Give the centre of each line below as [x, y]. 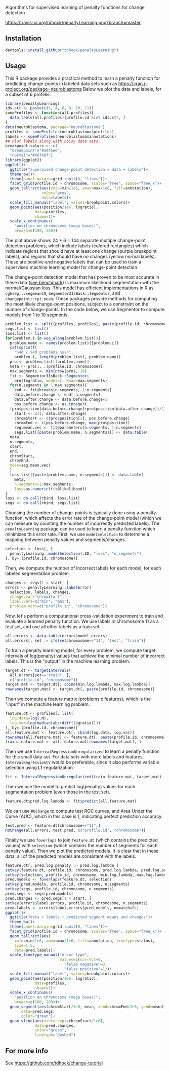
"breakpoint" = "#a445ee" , [36, 151]
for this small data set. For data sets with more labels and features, [75, 757]
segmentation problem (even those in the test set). [58, 792]
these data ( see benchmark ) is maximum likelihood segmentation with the [82, 282]
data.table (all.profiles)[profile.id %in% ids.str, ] [68, 118]
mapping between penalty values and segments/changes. [66, 540]
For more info [27, 1051]
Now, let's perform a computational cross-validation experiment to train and [84, 616]
